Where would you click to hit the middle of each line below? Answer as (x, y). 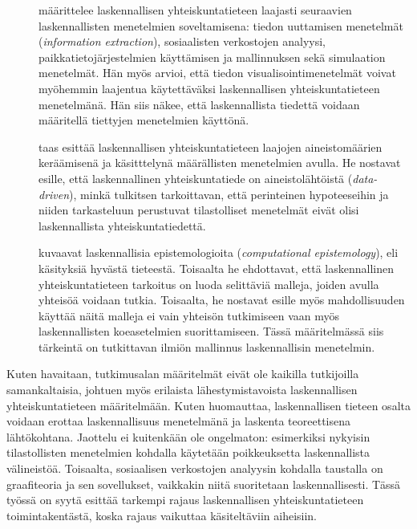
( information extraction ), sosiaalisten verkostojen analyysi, (182, 41)
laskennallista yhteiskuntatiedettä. (122, 225)
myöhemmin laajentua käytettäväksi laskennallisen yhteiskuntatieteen (209, 88)
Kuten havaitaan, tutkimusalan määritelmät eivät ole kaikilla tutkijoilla (183, 374)
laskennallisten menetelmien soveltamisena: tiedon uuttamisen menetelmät (221, 25)
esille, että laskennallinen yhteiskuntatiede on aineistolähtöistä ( (196, 178)
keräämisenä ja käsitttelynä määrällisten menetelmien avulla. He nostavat (220, 163)
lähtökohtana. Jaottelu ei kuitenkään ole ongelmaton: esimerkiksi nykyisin (188, 436)
